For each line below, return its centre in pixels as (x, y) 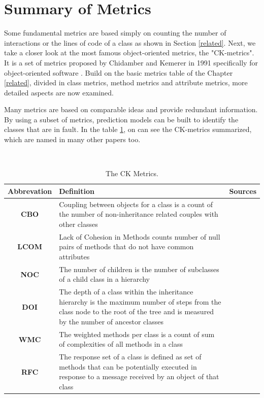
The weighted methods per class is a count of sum (137, 334)
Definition (77, 191)
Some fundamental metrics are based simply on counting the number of (115, 33)
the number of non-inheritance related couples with (139, 214)
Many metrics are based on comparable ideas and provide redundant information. (131, 109)
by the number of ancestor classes (111, 321)
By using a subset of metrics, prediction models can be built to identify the (121, 119)
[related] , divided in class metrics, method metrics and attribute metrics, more (126, 82)
